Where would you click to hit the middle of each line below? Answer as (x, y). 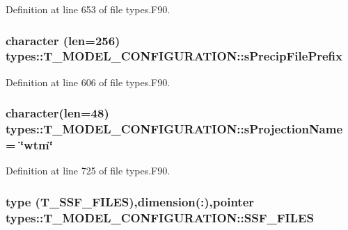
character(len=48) (57, 113)
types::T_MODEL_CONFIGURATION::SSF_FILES (160, 217)
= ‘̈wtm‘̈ (29, 145)
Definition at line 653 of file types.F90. (88, 9)
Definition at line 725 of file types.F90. (88, 171)
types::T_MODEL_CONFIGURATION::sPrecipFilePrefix (174, 56)
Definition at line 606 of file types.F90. (88, 82)
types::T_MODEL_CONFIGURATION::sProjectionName (174, 129)
